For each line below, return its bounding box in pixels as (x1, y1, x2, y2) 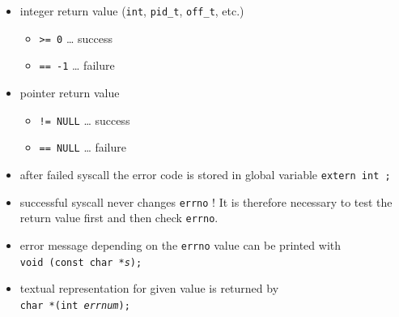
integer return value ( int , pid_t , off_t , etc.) (19, 2, 244, 19)
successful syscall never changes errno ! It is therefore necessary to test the (19, 193, 393, 210)
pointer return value (19, 84, 120, 101)
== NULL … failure (39, 139, 126, 156)
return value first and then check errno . (19, 209, 219, 226)
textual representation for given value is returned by (19, 280, 279, 297)
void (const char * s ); (19, 256, 142, 268)
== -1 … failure (39, 57, 115, 74)
